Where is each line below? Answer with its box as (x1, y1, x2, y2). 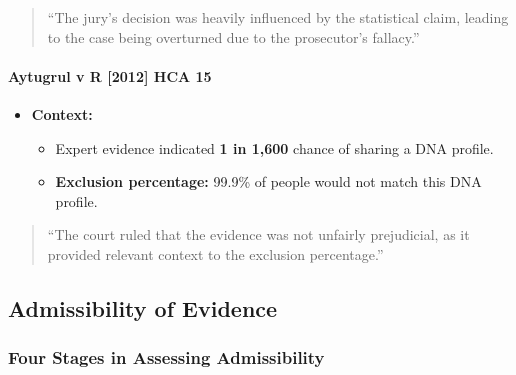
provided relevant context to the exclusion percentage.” (47, 243, 384, 264)
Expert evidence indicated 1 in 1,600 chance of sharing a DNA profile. (55, 137, 494, 158)
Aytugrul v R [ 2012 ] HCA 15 (8, 65, 212, 86)
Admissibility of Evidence (8, 292, 278, 323)
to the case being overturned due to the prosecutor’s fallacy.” (47, 26, 420, 47)
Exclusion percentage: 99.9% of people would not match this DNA (55, 171, 482, 192)
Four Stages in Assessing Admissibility (8, 345, 325, 370)
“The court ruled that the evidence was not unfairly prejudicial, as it (47, 224, 470, 245)
